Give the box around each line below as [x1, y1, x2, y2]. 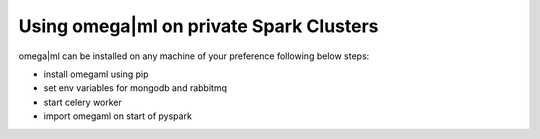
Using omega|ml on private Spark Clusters [18, 15, 379, 37]
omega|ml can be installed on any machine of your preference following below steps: [18, 50, 370, 62]
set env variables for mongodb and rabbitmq [43, 82, 227, 94]
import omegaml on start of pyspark [43, 110, 192, 122]
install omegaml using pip [43, 68, 149, 80]
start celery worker [43, 96, 122, 108]
